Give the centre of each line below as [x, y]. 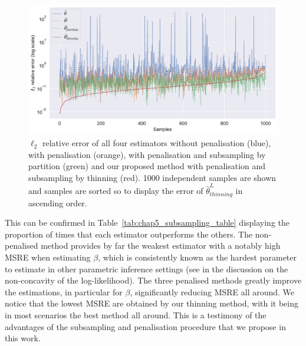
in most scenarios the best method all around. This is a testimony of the [136, 314]
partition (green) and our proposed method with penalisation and [147, 166]
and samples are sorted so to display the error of [116, 191]
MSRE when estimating [48, 257]
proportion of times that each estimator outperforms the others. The [129, 234]
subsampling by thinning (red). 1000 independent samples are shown [152, 177]
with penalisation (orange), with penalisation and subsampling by [147, 154]
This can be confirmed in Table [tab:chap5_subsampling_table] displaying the [147, 223]
